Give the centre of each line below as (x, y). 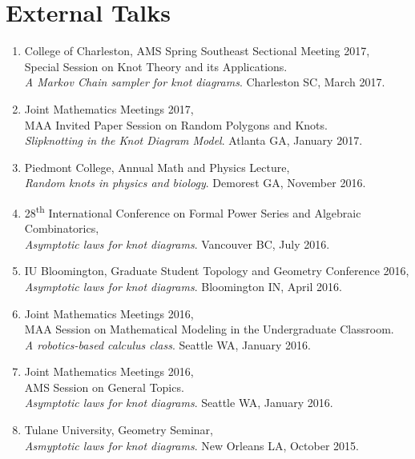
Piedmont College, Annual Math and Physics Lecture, (157, 167)
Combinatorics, (62, 228)
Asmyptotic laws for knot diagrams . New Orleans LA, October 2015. (191, 445)
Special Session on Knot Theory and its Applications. (156, 66)
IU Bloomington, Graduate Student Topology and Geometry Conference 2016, (217, 271)
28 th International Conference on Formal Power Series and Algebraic (193, 211)
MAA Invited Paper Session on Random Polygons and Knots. (176, 124)
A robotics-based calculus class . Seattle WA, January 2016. (167, 344)
